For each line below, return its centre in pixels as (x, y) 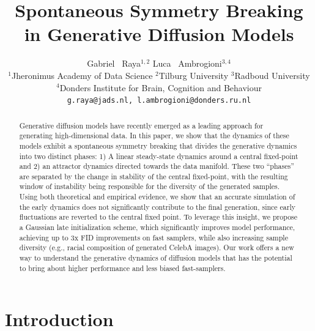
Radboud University (272, 75)
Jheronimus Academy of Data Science (82, 75)
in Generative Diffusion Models (159, 34)
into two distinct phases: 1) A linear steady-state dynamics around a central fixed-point (159, 156)
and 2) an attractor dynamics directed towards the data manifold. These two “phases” (157, 166)
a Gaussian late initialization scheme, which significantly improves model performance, (157, 227)
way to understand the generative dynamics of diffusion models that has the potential (156, 258)
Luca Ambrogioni (187, 63)
